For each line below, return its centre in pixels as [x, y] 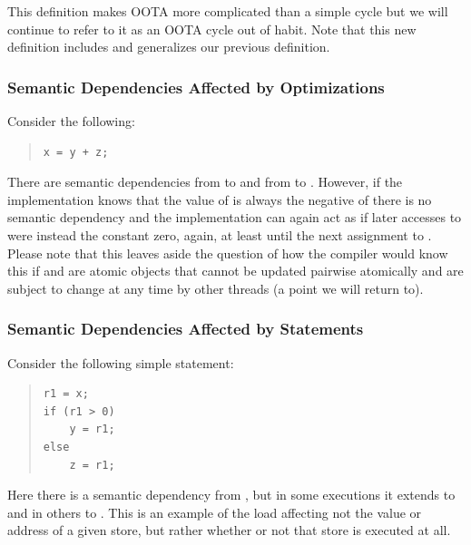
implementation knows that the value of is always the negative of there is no [220, 199]
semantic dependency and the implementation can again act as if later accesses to [235, 217]
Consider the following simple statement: [121, 362]
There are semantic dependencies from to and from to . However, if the [205, 182]
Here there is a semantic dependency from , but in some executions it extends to [231, 495]
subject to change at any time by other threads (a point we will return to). [216, 288]
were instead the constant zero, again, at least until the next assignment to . [220, 234]
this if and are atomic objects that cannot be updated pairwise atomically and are [235, 271]
